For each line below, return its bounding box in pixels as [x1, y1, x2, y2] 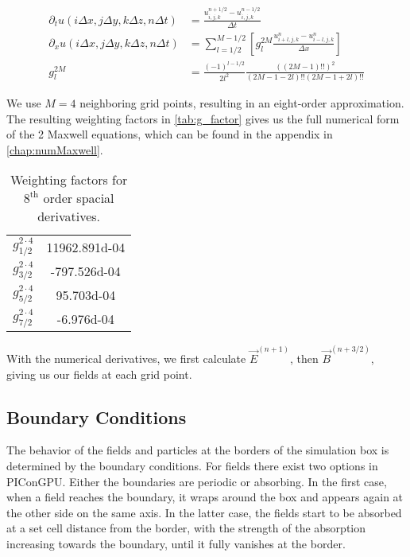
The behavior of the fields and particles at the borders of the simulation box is [6, 442, 389, 458]
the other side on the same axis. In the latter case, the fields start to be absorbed [6, 504, 402, 520]
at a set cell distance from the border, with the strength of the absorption [6, 520, 366, 536]
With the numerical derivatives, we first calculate [6, 349, 246, 366]
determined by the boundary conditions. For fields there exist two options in [6, 457, 378, 473]
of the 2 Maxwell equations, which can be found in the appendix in [6, 126, 333, 142]
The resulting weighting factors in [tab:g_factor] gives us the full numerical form [6, 110, 400, 127]
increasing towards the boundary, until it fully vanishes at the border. [6, 535, 346, 551]
